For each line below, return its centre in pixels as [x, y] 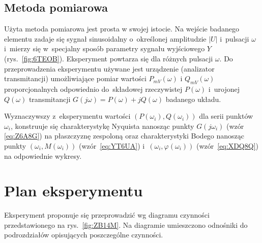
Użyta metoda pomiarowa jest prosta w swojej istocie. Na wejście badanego [122, 29]
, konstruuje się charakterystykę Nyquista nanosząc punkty [102, 126]
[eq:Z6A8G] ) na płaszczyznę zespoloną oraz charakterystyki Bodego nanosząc [124, 136]
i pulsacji [235, 38]
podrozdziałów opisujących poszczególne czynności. [84, 235]
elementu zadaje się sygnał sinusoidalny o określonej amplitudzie [105, 38]
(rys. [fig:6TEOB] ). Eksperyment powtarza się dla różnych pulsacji [109, 58]
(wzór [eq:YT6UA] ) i [112, 145]
